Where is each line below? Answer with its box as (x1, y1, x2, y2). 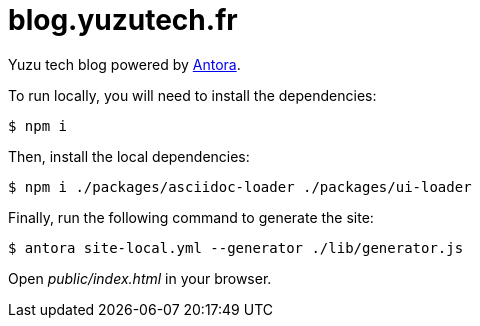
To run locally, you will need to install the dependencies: (8, 86, 377, 104)
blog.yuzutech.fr (8, 3, 238, 37)
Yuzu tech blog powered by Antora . (8, 55, 241, 73)
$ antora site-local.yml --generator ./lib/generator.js (8, 239, 464, 256)
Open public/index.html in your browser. (8, 269, 272, 287)
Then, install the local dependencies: (8, 147, 250, 165)
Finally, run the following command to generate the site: (8, 208, 374, 226)
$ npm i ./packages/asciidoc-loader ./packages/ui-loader (8, 178, 472, 195)
